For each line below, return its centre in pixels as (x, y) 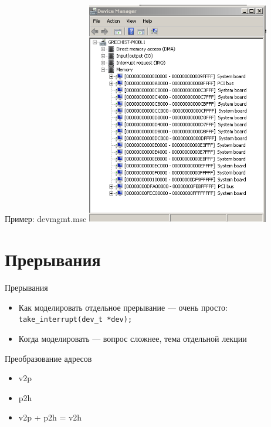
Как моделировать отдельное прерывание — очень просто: (123, 307)
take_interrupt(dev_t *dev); (75, 320)
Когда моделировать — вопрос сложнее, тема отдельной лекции (133, 339)
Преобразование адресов (48, 358)
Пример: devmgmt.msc (46, 219)
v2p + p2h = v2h (50, 417)
